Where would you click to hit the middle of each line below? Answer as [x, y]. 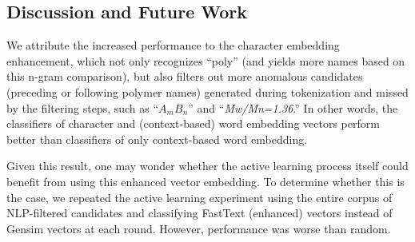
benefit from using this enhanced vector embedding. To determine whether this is [206, 181]
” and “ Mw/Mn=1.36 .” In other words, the [293, 107]
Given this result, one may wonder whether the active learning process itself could [207, 166]
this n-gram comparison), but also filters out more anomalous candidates [185, 76]
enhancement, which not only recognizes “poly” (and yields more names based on [206, 60]
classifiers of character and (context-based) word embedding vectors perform [193, 123]
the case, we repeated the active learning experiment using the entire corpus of [200, 197]
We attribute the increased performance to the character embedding [173, 45]
